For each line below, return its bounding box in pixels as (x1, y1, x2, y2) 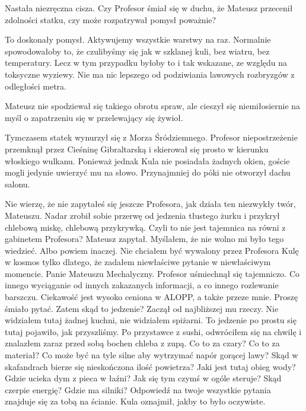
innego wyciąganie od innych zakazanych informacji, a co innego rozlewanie (5, 279, 279, 291)
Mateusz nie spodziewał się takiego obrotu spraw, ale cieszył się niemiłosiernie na (5, 100, 301, 112)
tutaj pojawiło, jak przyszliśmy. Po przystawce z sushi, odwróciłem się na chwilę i (5, 325, 302, 337)
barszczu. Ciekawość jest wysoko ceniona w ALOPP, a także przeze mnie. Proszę (5, 291, 298, 303)
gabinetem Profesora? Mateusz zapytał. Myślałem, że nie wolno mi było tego (5, 232, 284, 245)
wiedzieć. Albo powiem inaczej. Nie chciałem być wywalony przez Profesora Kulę (5, 244, 299, 256)
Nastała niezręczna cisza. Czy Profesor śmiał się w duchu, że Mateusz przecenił (5, 2, 293, 14)
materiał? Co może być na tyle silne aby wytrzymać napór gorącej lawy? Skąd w (5, 349, 298, 361)
